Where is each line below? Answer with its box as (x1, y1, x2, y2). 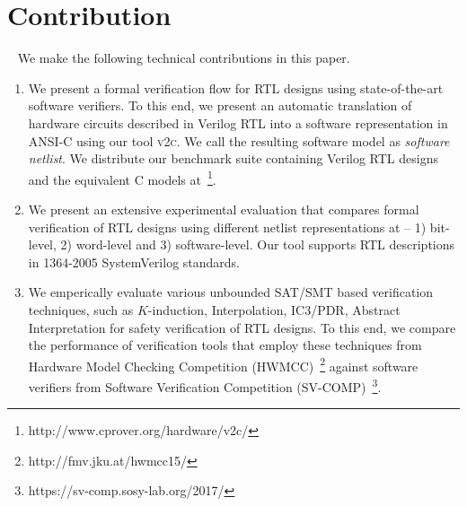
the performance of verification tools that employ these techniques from (28, 336, 422, 354)
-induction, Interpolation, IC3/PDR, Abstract (147, 300, 401, 318)
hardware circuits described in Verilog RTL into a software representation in (28, 113, 448, 132)
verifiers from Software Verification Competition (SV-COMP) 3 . (28, 374, 382, 396)
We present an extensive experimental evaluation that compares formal (28, 199, 419, 218)
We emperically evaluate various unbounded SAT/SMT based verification (28, 283, 434, 301)
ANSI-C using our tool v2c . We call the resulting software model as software (28, 131, 450, 150)
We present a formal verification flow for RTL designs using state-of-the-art (28, 78, 444, 97)
